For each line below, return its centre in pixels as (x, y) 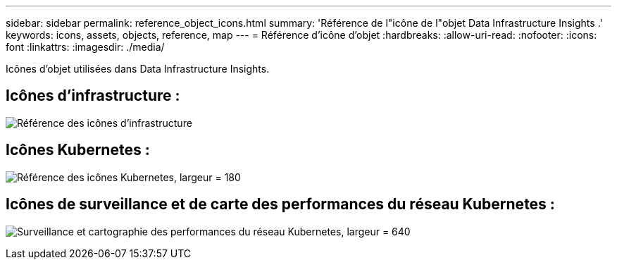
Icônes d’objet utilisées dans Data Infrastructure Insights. (138, 69)
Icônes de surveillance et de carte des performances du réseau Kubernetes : (280, 204)
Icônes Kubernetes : (78, 150)
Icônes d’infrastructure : (93, 96)
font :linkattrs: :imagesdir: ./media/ (85, 47)
